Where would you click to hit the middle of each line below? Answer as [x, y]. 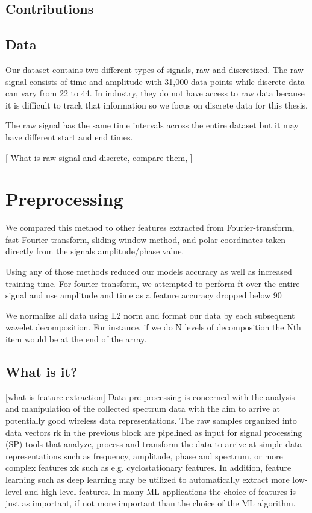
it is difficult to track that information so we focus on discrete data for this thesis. [157, 105]
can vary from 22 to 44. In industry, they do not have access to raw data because [155, 93]
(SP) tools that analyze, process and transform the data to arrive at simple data [154, 444]
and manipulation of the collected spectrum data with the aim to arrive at [143, 408]
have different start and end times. [69, 137]
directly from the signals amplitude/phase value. [95, 251]
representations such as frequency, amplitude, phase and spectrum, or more [144, 455]
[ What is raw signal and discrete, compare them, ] [99, 157]
